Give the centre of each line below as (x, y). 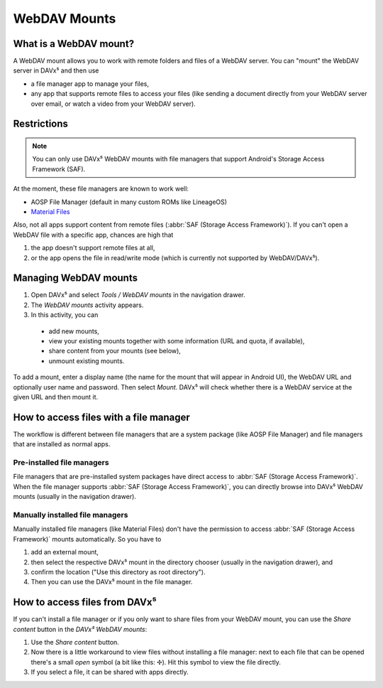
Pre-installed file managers (61, 463)
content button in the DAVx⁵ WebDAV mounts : (80, 629)
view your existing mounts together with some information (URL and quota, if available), (177, 341)
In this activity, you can (65, 315)
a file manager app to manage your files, (90, 84)
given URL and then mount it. (56, 397)
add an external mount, (65, 552)
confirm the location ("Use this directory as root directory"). (118, 571)
